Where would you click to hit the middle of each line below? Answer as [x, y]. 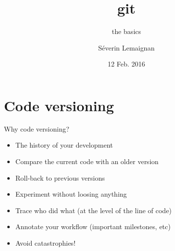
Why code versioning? [37, 128]
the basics [126, 31]
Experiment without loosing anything [71, 194]
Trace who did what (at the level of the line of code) [94, 210]
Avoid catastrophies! [45, 243]
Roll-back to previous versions [60, 177]
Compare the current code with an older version [87, 161]
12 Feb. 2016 [126, 64]
